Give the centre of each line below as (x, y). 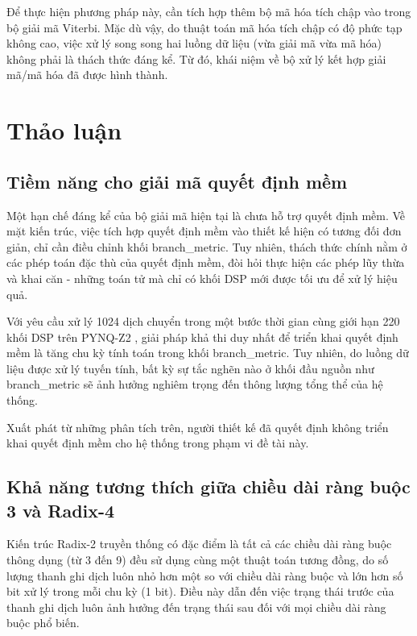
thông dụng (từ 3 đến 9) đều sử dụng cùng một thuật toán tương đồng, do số (198, 560)
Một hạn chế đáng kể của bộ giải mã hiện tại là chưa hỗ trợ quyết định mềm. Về (206, 215)
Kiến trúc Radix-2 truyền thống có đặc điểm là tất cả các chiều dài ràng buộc (199, 544)
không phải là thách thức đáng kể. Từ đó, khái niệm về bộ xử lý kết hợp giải (196, 58)
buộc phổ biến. (43, 623)
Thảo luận (64, 130)
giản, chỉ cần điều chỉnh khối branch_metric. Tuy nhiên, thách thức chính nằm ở (207, 246)
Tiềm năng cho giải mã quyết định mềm (177, 181)
